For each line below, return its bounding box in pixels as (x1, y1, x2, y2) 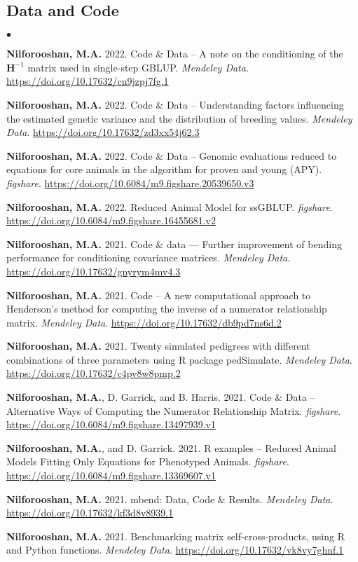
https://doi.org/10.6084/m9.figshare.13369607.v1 (6, 468, 216, 483)
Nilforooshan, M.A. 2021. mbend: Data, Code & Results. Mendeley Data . (6, 491, 333, 506)
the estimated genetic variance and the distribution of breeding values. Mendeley (6, 111, 352, 125)
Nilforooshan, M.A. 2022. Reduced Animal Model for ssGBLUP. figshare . (6, 199, 333, 214)
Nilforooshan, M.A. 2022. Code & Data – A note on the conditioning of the (6, 46, 343, 61)
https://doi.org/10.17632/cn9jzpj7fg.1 (6, 74, 169, 88)
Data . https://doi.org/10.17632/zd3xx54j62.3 (6, 125, 200, 139)
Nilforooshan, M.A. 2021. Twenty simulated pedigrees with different (6, 338, 310, 353)
